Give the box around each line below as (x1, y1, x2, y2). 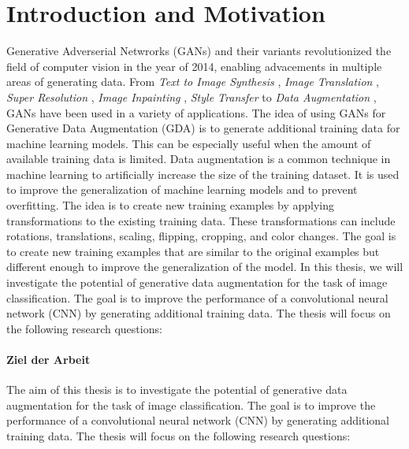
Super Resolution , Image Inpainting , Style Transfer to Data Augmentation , (6, 88, 377, 105)
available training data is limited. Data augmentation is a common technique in (6, 150, 391, 167)
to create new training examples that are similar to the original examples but (6, 243, 380, 259)
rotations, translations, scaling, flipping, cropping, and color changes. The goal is (6, 228, 396, 244)
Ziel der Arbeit (6, 351, 91, 367)
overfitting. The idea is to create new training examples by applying (6, 197, 334, 213)
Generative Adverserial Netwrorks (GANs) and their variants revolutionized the (6, 43, 392, 59)
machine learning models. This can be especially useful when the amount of (6, 135, 371, 151)
